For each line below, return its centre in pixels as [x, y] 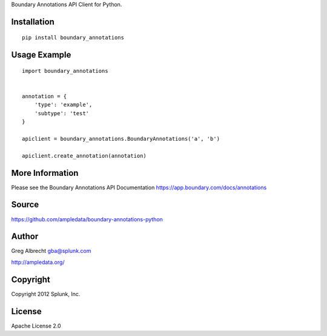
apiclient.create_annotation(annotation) [84, 156]
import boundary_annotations [65, 71]
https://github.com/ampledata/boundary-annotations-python [87, 219]
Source [25, 205]
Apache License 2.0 [36, 326]
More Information [45, 173]
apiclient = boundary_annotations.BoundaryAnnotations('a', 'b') [121, 139]
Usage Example [41, 55]
